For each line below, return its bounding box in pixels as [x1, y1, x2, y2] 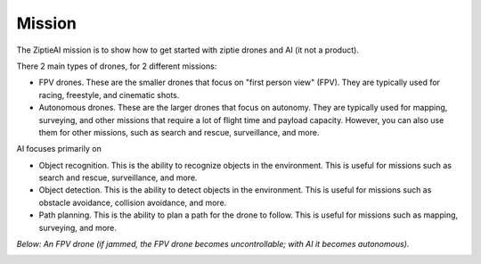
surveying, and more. [38, 222, 118, 233]
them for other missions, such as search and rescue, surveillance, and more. [38, 127, 320, 137]
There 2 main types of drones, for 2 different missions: [16, 61, 217, 71]
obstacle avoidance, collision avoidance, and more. [38, 197, 227, 208]
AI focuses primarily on [16, 144, 102, 154]
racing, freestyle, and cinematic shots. [38, 89, 180, 100]
